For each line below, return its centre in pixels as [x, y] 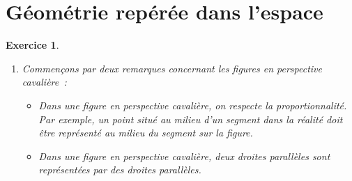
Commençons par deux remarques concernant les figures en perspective [172, 68]
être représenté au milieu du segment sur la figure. [146, 133]
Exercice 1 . [32, 45]
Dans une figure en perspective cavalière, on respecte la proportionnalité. [193, 105]
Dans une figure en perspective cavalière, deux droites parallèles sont [184, 156]
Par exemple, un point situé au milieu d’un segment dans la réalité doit [191, 119]
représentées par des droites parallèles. [120, 170]
